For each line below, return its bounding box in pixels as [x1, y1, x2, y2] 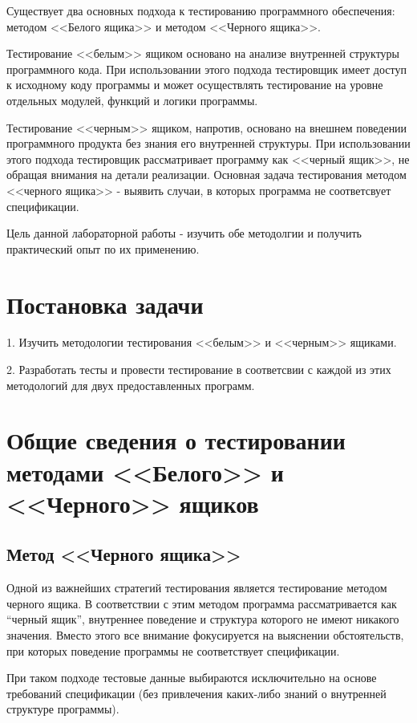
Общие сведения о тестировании [6, 424, 346, 457]
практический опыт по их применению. [6, 240, 200, 257]
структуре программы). [6, 701, 119, 717]
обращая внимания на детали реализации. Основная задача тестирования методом [6, 166, 407, 183]
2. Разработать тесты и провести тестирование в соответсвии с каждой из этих [6, 361, 391, 378]
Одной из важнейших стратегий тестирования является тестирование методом [6, 579, 387, 596]
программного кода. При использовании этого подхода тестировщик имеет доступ [6, 60, 407, 77]
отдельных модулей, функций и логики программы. [6, 91, 258, 108]
